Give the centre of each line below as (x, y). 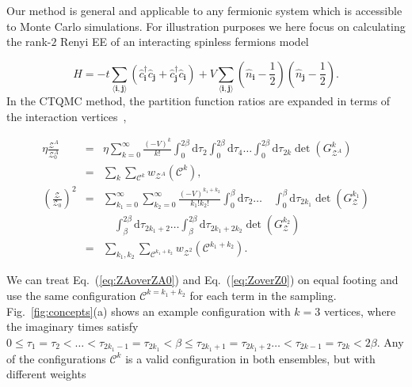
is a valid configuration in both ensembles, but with (250, 358)
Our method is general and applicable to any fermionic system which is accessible (204, 10)
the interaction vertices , (67, 116)
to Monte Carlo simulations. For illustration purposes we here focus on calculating (206, 26)
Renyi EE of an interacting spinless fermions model (185, 42)
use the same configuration (71, 295)
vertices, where (360, 311)
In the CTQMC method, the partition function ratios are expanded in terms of (198, 101)
